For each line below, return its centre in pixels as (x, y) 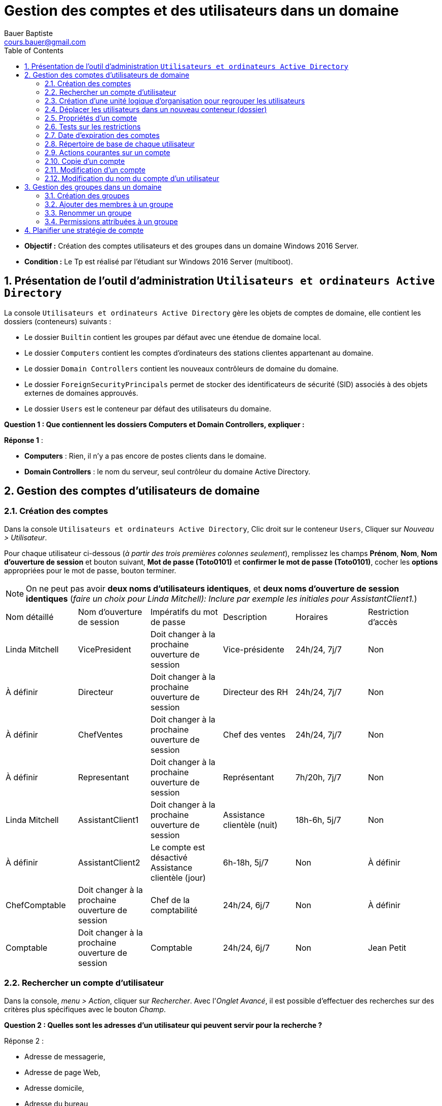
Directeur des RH (255, 692)
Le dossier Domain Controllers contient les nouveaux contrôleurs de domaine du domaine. (181, 368)
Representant (103, 777)
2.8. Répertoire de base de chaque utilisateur (120, 144)
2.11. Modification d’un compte (95, 169)
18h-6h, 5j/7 (318, 820)
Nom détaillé (30, 617)
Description (245, 617)
